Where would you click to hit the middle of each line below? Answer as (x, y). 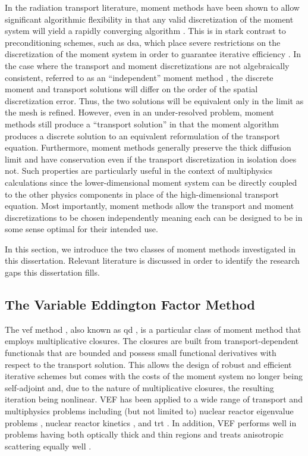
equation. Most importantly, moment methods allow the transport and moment (150, 206)
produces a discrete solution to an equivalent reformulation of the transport (142, 135)
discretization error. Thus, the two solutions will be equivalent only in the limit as (154, 100)
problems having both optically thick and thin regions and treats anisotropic (144, 434)
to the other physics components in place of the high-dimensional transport (142, 194)
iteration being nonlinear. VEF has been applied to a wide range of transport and (154, 399)
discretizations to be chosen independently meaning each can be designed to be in (154, 217)
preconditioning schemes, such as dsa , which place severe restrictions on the (143, 42)
